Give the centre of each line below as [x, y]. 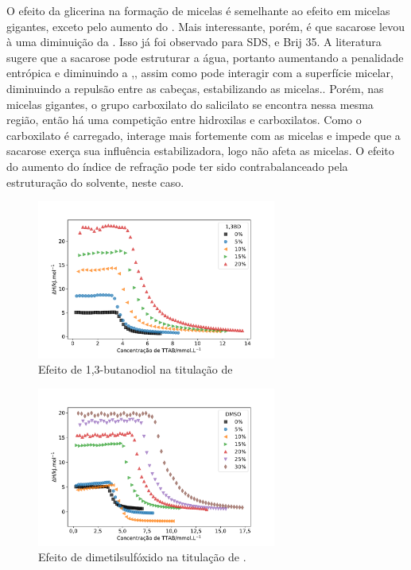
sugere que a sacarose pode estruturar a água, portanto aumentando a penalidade [205, 57]
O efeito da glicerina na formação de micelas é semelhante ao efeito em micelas [198, 10]
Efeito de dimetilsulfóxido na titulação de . [142, 557]
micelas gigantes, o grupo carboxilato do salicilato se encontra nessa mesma [190, 104]
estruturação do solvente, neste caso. [95, 182]
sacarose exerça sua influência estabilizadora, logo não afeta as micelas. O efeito [200, 151]
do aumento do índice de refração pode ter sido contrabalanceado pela [177, 166]
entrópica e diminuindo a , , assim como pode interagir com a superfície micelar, [200, 73]
